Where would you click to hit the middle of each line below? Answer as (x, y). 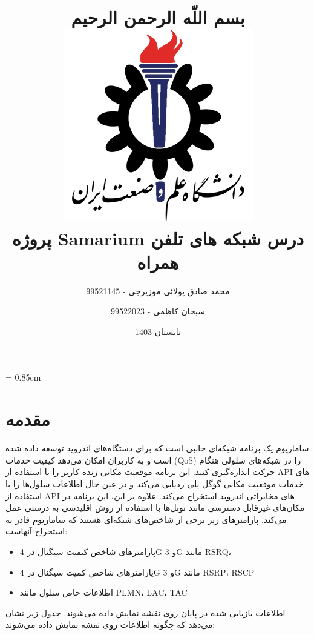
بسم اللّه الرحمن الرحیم (158, 17)
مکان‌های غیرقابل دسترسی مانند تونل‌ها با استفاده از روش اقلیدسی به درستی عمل (155, 507)
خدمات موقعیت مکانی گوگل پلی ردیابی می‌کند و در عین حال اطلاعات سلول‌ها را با (155, 483)
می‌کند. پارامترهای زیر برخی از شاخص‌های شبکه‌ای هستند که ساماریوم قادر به (146, 519)
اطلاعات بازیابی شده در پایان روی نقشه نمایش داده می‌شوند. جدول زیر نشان (146, 612)
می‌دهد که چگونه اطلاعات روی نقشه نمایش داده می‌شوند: (110, 624)
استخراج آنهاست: (37, 531)
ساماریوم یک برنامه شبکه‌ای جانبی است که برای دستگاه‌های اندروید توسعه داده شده (157, 448)
